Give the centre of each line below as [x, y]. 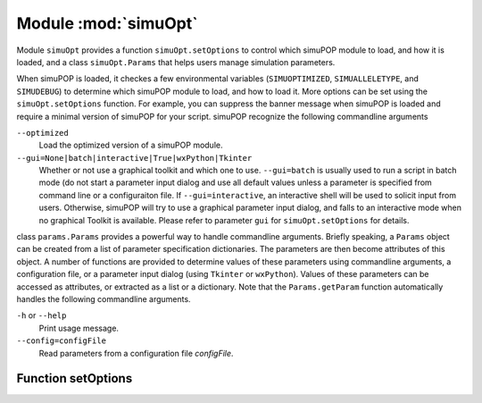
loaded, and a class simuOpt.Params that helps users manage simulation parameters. [176, 62]
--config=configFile [62, 341]
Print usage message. [79, 328]
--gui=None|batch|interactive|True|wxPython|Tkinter [134, 158]
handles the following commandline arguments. [104, 298]
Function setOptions [75, 378]
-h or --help [42, 315]
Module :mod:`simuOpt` [107, 23]
